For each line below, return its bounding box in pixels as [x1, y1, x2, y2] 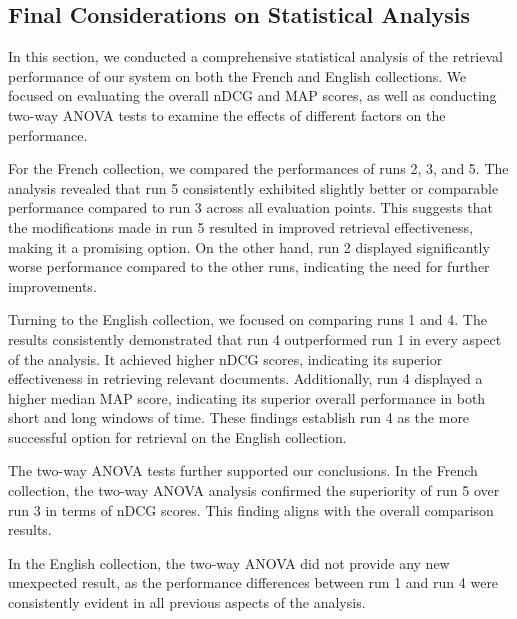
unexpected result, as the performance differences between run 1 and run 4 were [8, 572, 499, 593]
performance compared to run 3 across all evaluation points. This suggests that [8, 197, 493, 218]
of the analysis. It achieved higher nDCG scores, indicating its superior [8, 348, 443, 369]
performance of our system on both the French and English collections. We [8, 65, 467, 86]
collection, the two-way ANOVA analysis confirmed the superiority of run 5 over [8, 480, 500, 501]
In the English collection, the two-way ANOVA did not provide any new [8, 552, 450, 573]
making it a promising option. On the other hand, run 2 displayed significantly [8, 236, 490, 257]
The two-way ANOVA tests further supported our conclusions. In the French [8, 460, 478, 481]
